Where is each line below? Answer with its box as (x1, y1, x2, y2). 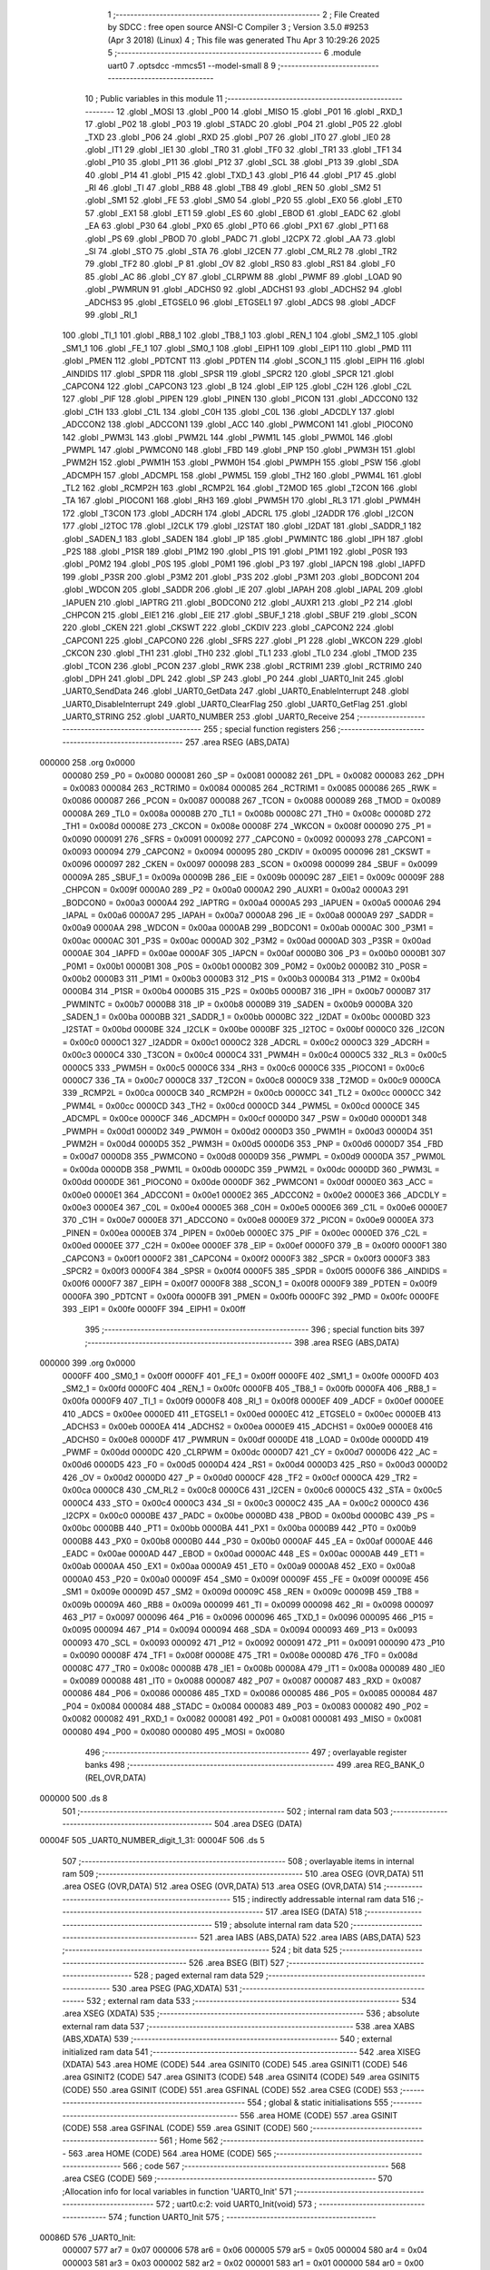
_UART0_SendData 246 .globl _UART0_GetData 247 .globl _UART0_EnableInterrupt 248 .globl (62, 686, 409, 696)
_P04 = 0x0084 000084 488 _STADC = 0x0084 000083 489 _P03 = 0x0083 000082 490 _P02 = (62, 1701, 429, 1712)
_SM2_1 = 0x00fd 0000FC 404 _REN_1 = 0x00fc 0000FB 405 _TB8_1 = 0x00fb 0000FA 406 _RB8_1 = (62, 1383, 437, 1394)
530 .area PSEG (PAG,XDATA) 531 (112, 1982, 238, 1993)
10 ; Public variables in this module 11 (84, 94, 223, 104)
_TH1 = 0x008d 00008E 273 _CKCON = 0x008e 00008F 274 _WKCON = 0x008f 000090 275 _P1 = (62, 821, 433, 832)
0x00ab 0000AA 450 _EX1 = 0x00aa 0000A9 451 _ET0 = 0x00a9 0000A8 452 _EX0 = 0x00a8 (62, 1561, 416, 1572)
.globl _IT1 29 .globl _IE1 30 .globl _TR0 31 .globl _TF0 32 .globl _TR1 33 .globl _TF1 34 (84, 143, 403, 154)
